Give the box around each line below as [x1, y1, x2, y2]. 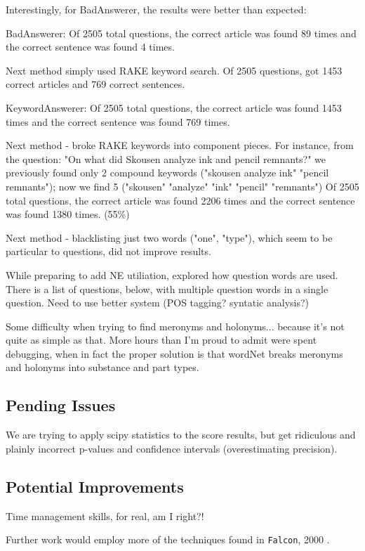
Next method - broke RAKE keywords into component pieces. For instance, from [6, 138, 354, 153]
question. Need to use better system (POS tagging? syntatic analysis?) [6, 295, 310, 310]
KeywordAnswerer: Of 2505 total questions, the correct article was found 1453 [6, 100, 342, 115]
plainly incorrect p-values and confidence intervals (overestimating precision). [6, 441, 338, 455]
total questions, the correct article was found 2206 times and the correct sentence [6, 193, 355, 207]
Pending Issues [6, 394, 116, 416]
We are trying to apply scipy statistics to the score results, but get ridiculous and [6, 427, 356, 442]
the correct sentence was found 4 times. [6, 39, 175, 54]
